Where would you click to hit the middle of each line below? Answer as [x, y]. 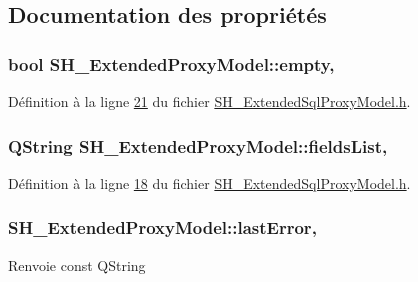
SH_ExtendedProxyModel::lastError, [162, 227]
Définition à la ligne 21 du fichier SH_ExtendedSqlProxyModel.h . [209, 101]
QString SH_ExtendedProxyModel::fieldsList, [198, 145]
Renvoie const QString [77, 264]
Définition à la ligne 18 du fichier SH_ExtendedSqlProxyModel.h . [209, 182]
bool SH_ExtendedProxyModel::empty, [171, 63]
